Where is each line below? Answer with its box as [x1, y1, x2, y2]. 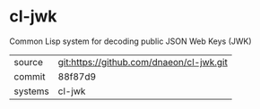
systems [13, 85, 49, 97]
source [13, 55, 43, 68]
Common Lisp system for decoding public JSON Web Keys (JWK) [9, 36, 253, 46]
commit [13, 70, 46, 82]
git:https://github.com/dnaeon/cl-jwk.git [57, 55, 229, 68]
